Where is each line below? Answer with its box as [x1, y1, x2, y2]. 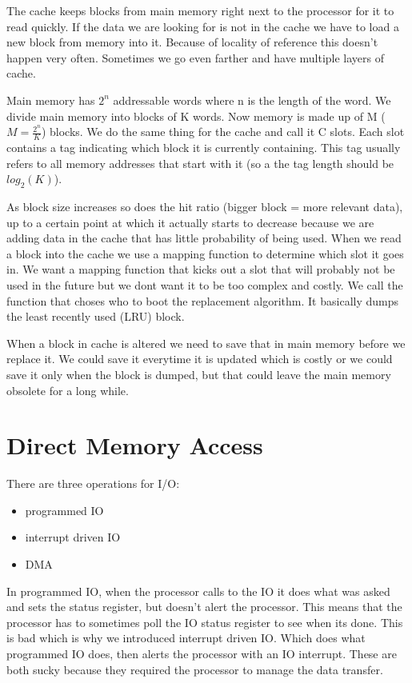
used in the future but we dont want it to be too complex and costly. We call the [6, 276, 403, 293]
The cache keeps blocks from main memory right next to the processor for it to [6, 2, 394, 18]
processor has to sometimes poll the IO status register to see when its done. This [6, 613, 403, 630]
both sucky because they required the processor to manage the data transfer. [6, 661, 383, 677]
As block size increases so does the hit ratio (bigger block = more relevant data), [6, 198, 403, 214]
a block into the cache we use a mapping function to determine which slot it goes [6, 245, 404, 262]
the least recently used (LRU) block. [6, 308, 185, 325]
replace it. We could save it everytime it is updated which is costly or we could [6, 350, 393, 367]
